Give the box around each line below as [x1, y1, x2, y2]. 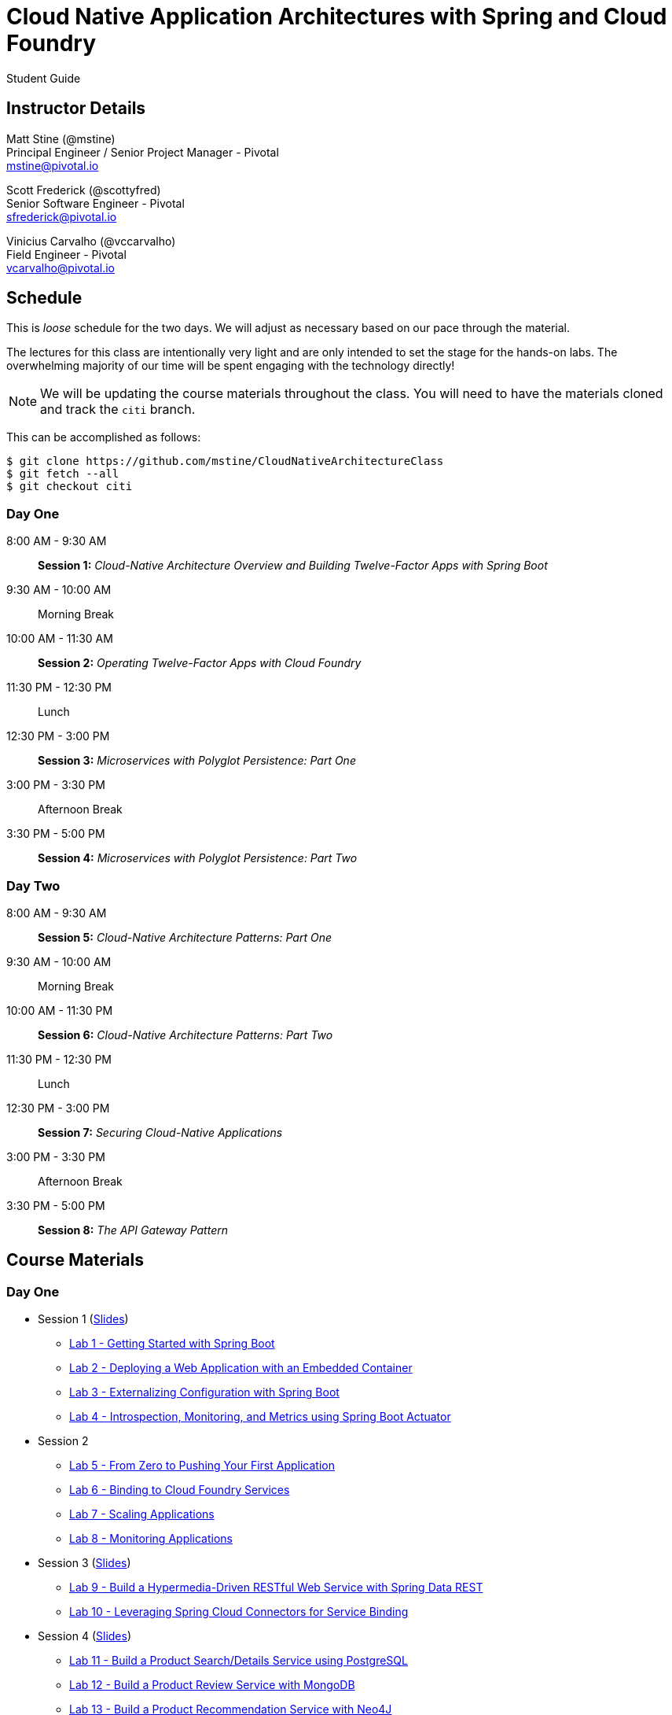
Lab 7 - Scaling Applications [69, 1507, 215, 1521]
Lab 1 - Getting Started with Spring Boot [69, 1337, 275, 1351]
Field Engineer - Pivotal [6, 247, 127, 261]
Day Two [6, 877, 61, 894]
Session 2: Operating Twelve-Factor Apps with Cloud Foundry [38, 656, 362, 670]
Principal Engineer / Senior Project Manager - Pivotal [6, 145, 279, 159]
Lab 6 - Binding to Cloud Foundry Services [69, 1483, 290, 1497]
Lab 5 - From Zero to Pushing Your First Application [69, 1459, 335, 1473]
